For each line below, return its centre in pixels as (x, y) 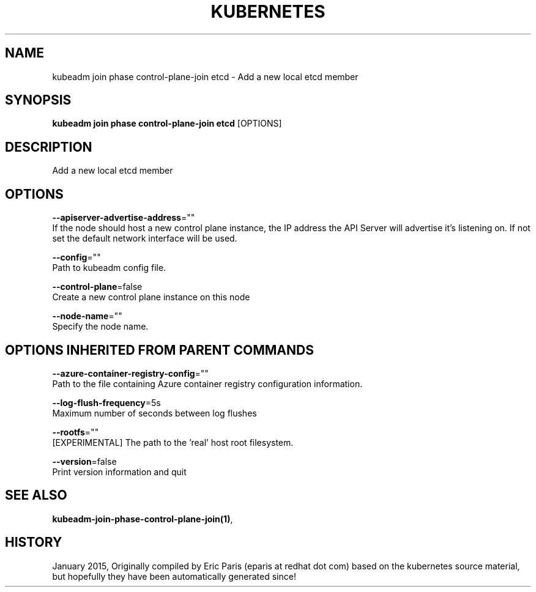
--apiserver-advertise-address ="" (124, 218)
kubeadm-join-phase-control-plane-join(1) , (143, 519)
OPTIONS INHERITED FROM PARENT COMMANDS (159, 350)
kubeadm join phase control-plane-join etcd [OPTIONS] (167, 124)
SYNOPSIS (38, 100)
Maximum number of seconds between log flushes (154, 413)
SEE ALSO (36, 495)
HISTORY (34, 542)
